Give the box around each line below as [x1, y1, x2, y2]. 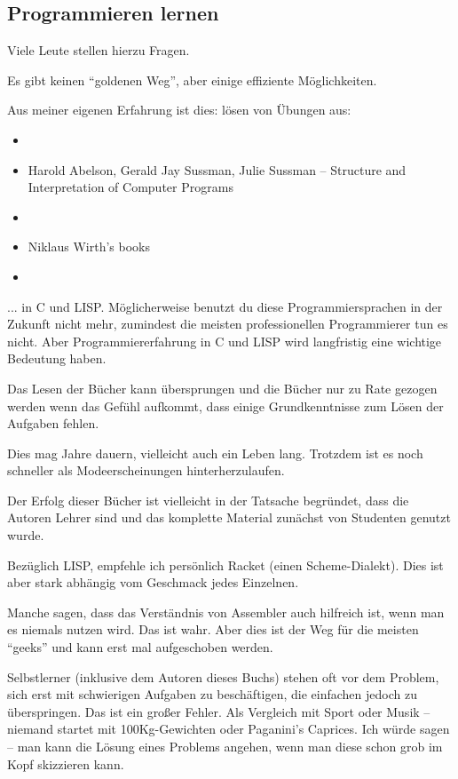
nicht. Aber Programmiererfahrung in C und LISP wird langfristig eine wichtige [7, 331, 442, 350]
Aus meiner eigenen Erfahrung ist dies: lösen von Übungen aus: [7, 100, 351, 119]
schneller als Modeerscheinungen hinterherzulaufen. [7, 461, 285, 480]
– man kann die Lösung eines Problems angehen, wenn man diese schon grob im [7, 737, 443, 756]
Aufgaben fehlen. [7, 414, 99, 433]
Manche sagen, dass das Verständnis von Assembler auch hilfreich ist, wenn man [7, 602, 445, 621]
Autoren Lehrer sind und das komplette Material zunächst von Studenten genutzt [7, 508, 451, 527]
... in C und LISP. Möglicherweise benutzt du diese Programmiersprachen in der [7, 297, 443, 315]
